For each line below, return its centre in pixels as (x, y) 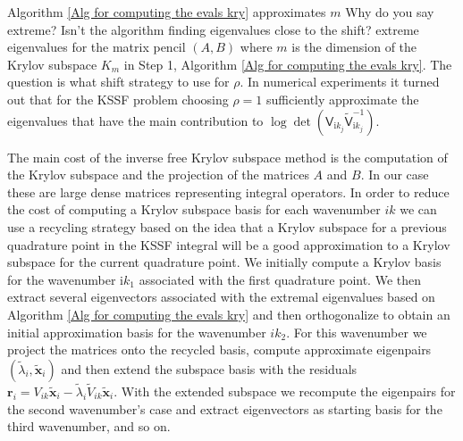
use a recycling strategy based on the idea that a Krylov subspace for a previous (227, 226)
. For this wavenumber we (357, 332)
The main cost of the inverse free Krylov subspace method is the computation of (227, 157)
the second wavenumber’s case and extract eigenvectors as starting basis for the (225, 408)
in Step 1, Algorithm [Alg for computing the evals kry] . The (288, 64)
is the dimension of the (354, 47)
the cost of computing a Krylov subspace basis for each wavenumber (194, 209)
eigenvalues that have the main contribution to (135, 120)
